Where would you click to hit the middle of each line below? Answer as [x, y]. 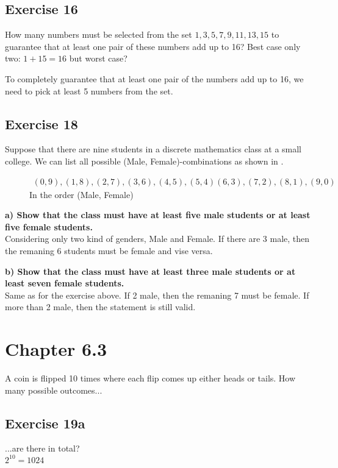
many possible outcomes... [54, 390]
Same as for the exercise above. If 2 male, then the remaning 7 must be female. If [157, 295]
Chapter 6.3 [56, 349]
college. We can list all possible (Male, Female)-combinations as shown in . [144, 161]
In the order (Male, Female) [81, 194]
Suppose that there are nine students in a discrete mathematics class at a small [153, 149]
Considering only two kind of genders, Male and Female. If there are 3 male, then [157, 239]
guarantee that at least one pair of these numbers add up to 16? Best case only [153, 46]
